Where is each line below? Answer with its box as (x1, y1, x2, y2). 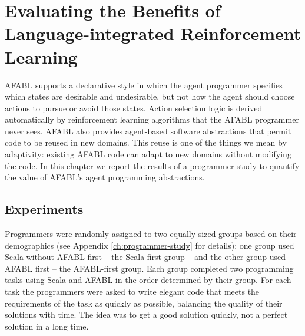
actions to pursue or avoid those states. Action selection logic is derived (5, 101, 263, 114)
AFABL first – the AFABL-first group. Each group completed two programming (5, 262, 294, 274)
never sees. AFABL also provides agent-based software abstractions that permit (5, 124, 291, 137)
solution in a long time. (5, 319, 89, 332)
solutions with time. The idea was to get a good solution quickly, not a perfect (5, 308, 288, 321)
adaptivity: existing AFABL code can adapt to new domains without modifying (5, 148, 291, 160)
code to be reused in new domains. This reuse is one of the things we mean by (5, 136, 287, 149)
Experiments (5, 200, 84, 218)
